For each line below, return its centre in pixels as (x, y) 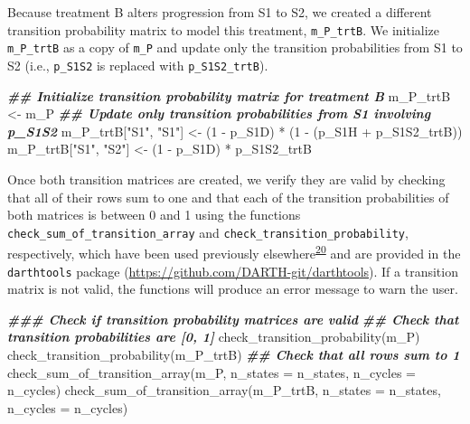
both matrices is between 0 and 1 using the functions (154, 215)
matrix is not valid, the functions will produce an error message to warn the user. (233, 289)
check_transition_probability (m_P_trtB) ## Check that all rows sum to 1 (234, 355)
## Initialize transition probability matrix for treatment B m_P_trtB (229, 95)
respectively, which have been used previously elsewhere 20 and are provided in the (234, 252)
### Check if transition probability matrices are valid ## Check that (233, 319)
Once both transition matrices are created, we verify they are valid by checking (226, 179)
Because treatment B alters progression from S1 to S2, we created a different (220, 12)
